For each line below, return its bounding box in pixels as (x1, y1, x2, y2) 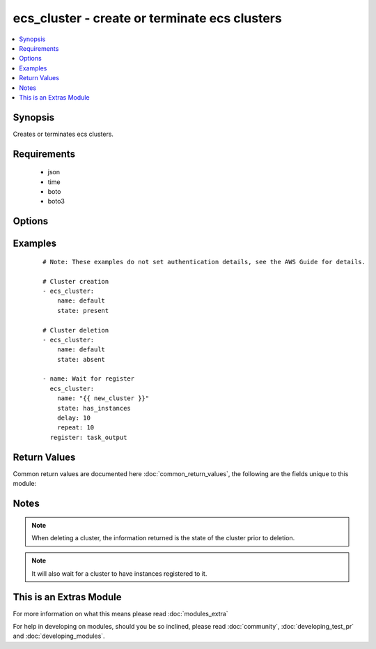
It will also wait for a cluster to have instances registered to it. (31, 569, 207, 578)
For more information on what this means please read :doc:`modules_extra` (13, 609, 229, 618)
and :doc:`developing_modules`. (13, 632, 105, 641)
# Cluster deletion (42, 326, 109, 334)
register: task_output (49, 433, 127, 441)
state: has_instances (56, 404, 132, 412)
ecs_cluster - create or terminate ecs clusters (13, 10, 282, 26)
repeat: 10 (56, 424, 95, 432)
